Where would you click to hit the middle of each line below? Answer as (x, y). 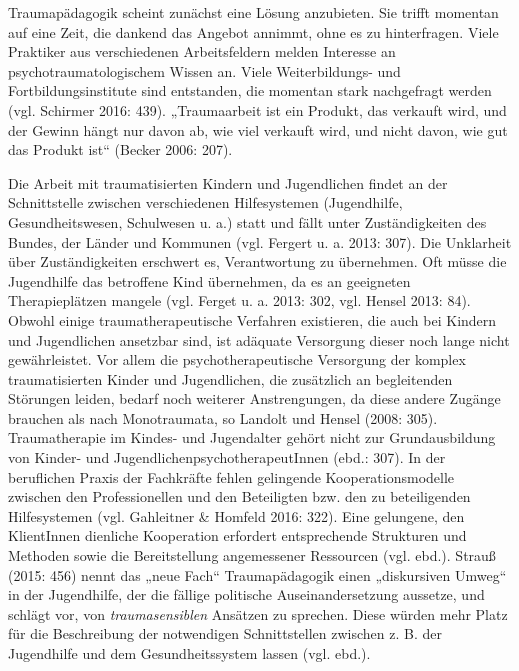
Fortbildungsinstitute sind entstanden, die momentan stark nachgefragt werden (250, 90)
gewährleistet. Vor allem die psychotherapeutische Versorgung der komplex (237, 359)
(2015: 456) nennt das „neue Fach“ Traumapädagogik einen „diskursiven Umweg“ (257, 574)
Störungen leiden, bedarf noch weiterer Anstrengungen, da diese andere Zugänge (254, 398)
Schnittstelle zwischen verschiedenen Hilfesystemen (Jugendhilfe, (205, 202)
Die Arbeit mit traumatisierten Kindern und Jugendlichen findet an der (228, 182)
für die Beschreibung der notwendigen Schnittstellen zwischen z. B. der (225, 633)
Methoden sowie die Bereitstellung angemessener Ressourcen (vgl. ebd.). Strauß (252, 555)
